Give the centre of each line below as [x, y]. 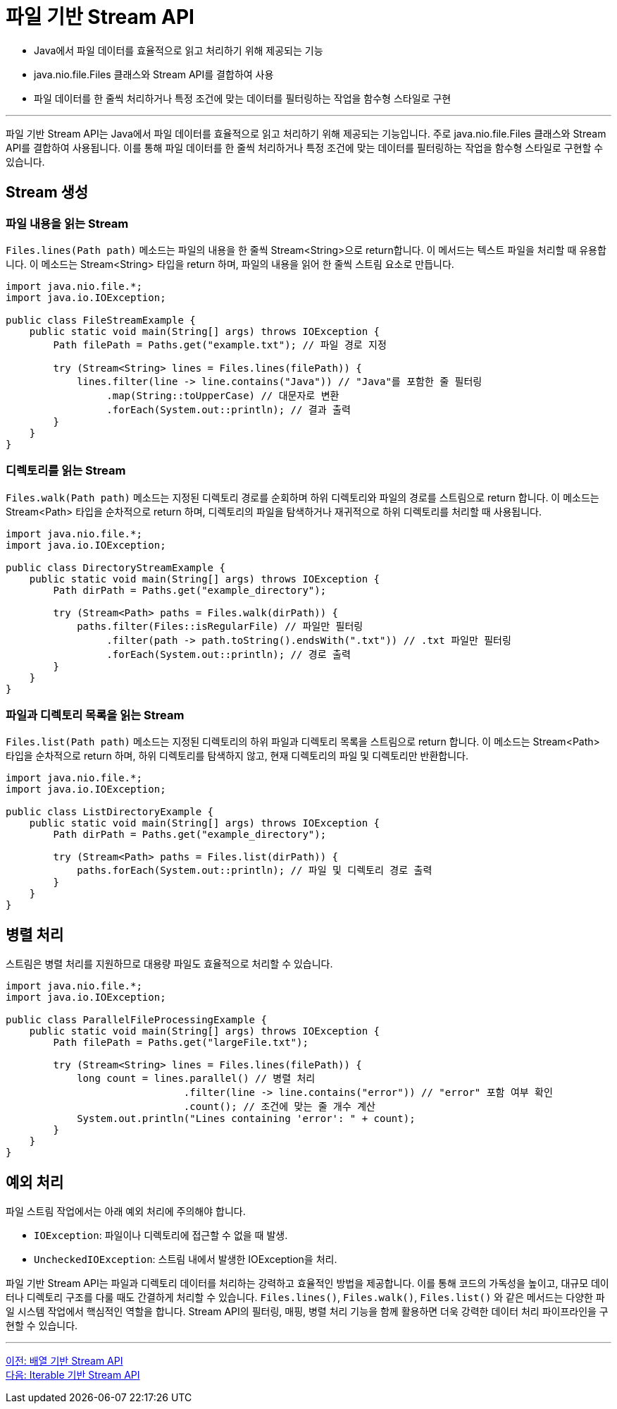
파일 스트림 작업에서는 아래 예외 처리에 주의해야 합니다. [126, 1212]
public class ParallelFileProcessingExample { [136, 1020]
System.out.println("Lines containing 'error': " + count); [246, 1119]
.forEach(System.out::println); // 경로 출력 [229, 654]
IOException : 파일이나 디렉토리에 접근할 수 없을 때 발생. [161, 1236]
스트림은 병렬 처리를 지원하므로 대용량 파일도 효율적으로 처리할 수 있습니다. [169, 964]
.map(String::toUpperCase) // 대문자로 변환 [223, 395]
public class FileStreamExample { [101, 320]
